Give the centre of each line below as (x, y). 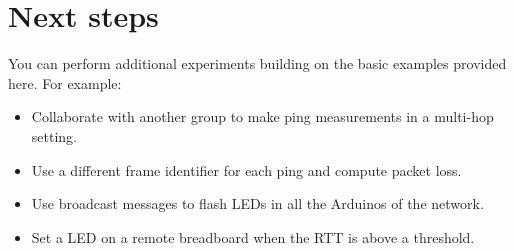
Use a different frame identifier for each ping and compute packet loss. (246, 169)
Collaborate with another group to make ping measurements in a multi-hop (262, 116)
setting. (54, 135)
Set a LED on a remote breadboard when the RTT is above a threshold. (253, 236)
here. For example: (65, 82)
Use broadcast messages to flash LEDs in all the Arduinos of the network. (257, 203)
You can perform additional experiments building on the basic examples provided (257, 63)
